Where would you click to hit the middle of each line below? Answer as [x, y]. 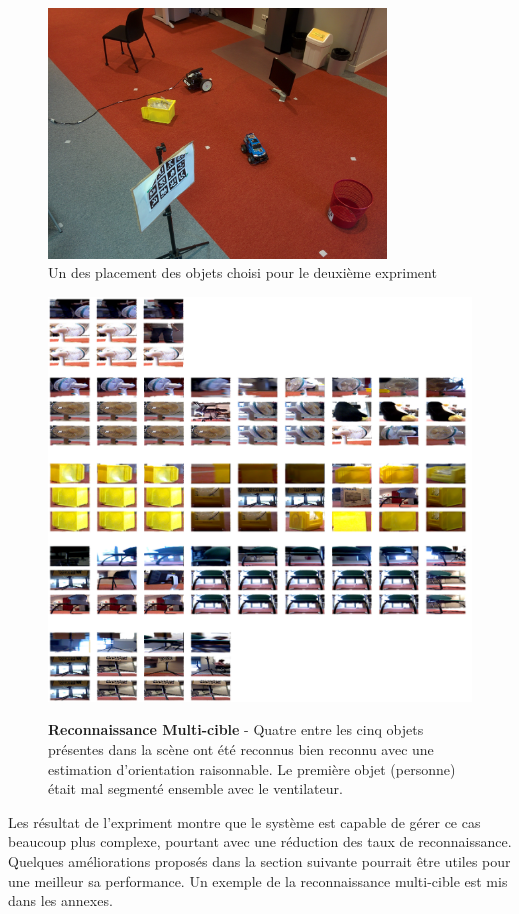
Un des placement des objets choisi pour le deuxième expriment [242, 272]
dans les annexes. [60, 900]
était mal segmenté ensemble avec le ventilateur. [195, 788]
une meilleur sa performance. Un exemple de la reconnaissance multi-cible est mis [258, 880]
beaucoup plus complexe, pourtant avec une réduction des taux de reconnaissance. [260, 841]
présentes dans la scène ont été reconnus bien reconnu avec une [241, 749]
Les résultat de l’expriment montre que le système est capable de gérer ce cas [244, 821]
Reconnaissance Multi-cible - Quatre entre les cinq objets [236, 729]
